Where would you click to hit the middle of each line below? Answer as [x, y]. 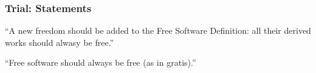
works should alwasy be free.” [60, 42]
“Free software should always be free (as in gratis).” [101, 62]
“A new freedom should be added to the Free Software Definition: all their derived [158, 30]
